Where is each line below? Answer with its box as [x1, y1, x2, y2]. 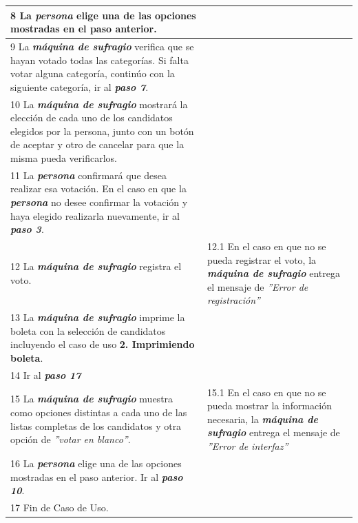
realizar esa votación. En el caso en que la [10, 181, 187, 196]
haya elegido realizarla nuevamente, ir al [10, 208, 180, 223]
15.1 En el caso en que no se [207, 384, 326, 399]
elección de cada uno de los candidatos [10, 110, 173, 125]
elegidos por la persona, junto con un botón [10, 123, 194, 138]
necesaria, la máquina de [207, 411, 318, 426]
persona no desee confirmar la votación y [10, 194, 188, 209]
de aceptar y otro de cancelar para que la [10, 137, 185, 152]
